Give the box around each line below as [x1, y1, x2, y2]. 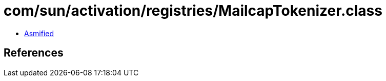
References [4, 46, 64, 60]
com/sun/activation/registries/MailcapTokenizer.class [4, 2, 382, 19]
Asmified [24, 29, 54, 38]
